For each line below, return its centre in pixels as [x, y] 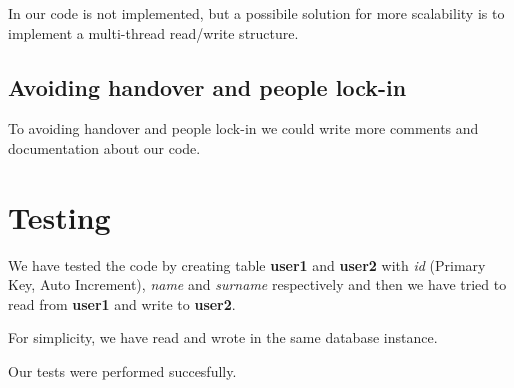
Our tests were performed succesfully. [122, 371]
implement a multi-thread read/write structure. [153, 32]
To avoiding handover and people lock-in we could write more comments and [243, 128]
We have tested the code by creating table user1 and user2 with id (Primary [247, 264]
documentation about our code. [104, 147]
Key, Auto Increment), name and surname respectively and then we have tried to [257, 284]
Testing [59, 216]
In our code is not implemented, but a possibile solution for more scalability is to [256, 13]
